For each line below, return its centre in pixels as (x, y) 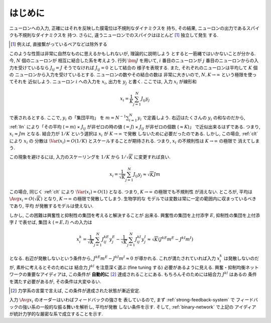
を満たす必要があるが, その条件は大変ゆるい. (55, 281)
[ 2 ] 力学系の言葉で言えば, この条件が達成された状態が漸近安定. (76, 290)
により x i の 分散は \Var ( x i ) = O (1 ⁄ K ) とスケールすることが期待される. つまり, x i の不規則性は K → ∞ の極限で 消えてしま (134, 141)
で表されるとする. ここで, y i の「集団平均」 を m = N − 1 (68, 118)
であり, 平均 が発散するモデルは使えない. (51, 206)
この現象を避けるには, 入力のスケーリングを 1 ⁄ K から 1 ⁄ (67, 157)
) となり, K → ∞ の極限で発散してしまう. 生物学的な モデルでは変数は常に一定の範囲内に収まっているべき (149, 199)
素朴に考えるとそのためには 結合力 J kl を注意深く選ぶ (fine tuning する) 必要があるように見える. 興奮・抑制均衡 (131, 267)
